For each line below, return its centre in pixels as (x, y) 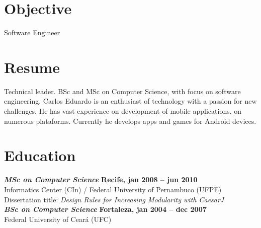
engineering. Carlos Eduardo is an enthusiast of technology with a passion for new (130, 101)
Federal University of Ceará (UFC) (58, 219)
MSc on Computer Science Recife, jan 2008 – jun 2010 (101, 179)
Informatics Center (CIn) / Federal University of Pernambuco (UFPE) (113, 189)
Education (40, 155)
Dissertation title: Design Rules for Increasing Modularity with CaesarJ (114, 199)
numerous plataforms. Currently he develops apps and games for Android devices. (130, 121)
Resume (32, 67)
